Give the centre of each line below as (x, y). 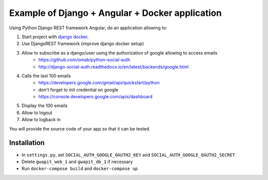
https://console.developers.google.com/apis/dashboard (96, 97)
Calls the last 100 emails (46, 76)
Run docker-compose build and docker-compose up (80, 169)
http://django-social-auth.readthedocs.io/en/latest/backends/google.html (113, 66)
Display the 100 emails (45, 106)
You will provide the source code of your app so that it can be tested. (80, 128)
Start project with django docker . (55, 37)
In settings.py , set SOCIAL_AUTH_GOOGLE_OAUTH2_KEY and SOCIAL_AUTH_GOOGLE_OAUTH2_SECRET (128, 155)
